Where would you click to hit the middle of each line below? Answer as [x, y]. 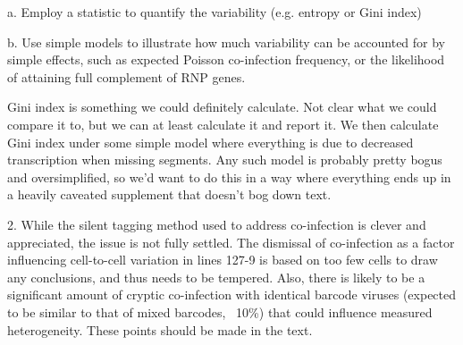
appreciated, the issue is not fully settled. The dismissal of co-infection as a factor [231, 242]
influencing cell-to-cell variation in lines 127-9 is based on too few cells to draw [223, 260]
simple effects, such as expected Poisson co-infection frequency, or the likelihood [226, 59]
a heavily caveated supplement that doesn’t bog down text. [169, 194]
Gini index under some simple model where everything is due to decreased [210, 142]
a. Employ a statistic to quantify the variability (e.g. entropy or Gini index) [215, 12]
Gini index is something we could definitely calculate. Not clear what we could [222, 107]
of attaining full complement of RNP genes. [126, 76]
